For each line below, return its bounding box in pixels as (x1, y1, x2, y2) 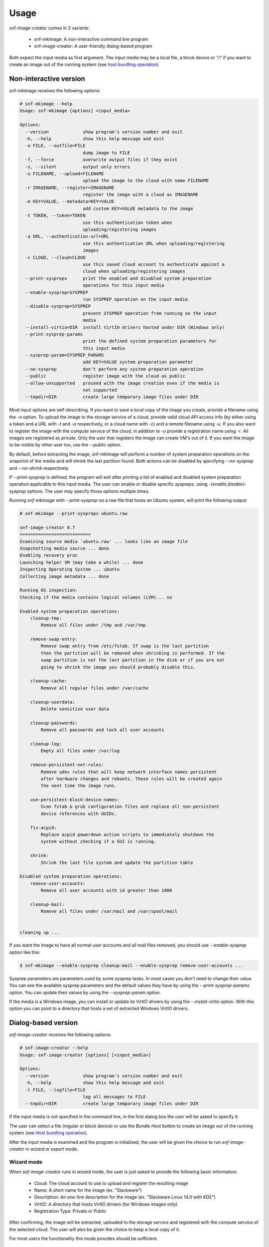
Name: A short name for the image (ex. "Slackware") (34, 1187, 142, 1193)
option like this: (9, 949, 41, 955)
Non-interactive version (9, 74, 86, 83)
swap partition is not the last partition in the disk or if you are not (40, 657, 225, 663)
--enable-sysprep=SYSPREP (25, 289, 88, 295)
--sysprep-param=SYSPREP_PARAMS (25, 352, 104, 358)
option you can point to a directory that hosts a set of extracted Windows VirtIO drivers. (9, 1006, 189, 1012)
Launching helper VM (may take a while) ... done (19, 559, 143, 565)
